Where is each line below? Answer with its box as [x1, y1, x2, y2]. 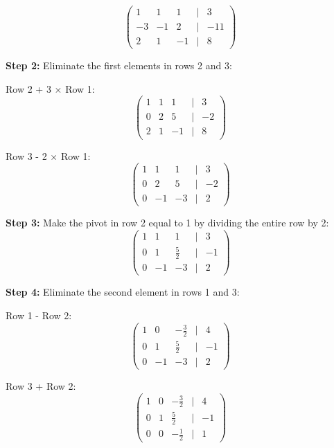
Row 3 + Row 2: [6, 379, 76, 393]
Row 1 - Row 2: [6, 307, 72, 322]
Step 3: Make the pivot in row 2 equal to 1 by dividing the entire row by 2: [6, 215, 329, 230]
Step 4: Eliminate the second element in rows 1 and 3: [6, 285, 240, 299]
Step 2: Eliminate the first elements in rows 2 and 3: [6, 58, 232, 73]
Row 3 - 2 [6, 148, 47, 163]
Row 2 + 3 [6, 81, 51, 96]
